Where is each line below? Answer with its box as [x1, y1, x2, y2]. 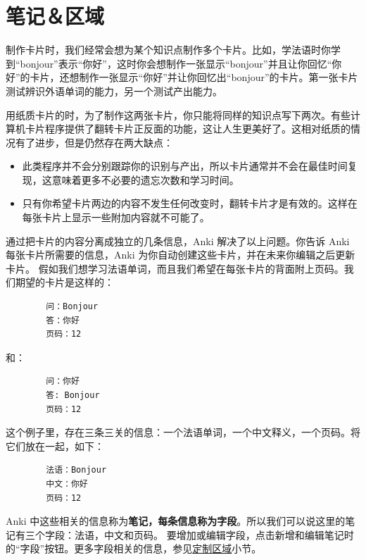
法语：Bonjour [46, 465, 107, 475]
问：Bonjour [46, 301, 99, 312]
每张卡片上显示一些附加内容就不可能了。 [22, 210, 210, 225]
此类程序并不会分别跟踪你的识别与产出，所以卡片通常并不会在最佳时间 [22, 158, 348, 173]
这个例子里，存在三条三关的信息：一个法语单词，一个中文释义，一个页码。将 [6, 425, 360, 440]
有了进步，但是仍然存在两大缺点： [15, 135, 173, 149]
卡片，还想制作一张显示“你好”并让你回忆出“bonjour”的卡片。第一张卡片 [30, 70, 358, 85]
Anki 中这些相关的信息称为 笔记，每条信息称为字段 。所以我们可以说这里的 [6, 514, 346, 528]
